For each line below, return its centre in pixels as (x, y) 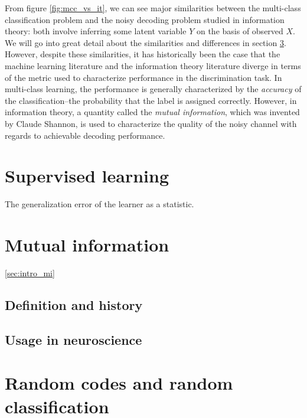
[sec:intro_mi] (30, 272)
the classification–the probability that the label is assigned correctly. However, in (151, 100)
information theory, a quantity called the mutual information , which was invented (152, 112)
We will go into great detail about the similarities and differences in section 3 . (146, 42)
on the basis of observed (240, 31)
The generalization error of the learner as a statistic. (99, 204)
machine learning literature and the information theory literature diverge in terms (153, 65)
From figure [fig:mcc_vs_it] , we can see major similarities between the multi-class (153, 8)
